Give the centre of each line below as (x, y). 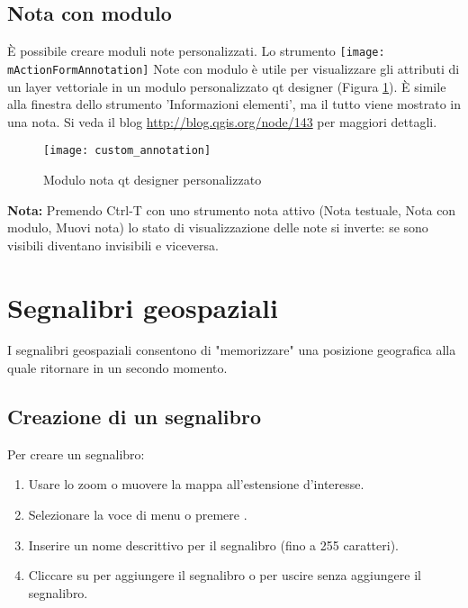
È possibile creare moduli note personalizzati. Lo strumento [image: (196, 51)
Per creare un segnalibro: (76, 454)
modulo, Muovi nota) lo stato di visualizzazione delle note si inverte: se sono (218, 227)
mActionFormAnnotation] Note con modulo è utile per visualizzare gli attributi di (234, 68)
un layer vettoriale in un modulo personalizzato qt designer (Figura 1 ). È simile (227, 86)
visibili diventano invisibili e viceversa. (113, 245)
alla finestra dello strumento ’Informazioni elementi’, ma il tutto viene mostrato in (234, 104)
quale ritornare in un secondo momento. (117, 368)
